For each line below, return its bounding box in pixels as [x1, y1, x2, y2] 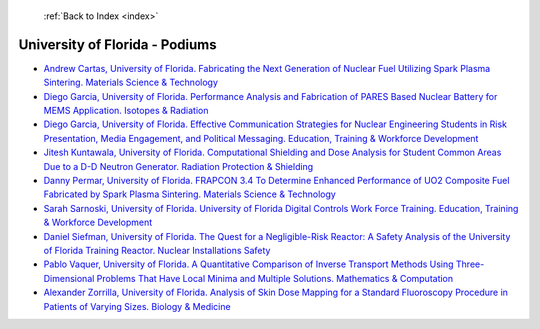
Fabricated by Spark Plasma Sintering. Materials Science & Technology [43, 188, 337, 200]
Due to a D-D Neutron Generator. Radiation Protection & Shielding [43, 160, 314, 172]
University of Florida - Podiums [18, 36, 217, 53]
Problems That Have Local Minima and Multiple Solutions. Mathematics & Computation [96, 272, 454, 284]
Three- [455, 258, 485, 270]
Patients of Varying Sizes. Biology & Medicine [43, 300, 231, 312]
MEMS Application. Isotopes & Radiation [43, 105, 209, 117]
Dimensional [43, 272, 95, 284]
